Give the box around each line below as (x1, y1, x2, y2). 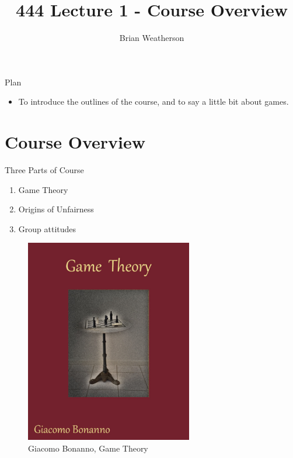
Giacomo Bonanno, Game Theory (28, 442, 148, 454)
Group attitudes (18, 222, 76, 235)
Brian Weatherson (119, 32, 184, 44)
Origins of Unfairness (18, 203, 94, 215)
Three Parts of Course (5, 164, 84, 176)
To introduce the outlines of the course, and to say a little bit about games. (18, 95, 289, 108)
